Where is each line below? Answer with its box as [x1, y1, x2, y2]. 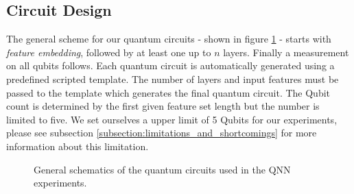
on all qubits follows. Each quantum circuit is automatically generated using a [6, 58, 335, 73]
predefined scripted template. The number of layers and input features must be [6, 71, 339, 86]
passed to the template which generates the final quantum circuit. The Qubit [6, 85, 331, 99]
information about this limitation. [6, 138, 149, 153]
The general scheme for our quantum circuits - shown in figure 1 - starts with [6, 32, 331, 46]
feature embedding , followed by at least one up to [6, 45, 211, 59]
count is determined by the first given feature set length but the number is [6, 99, 320, 113]
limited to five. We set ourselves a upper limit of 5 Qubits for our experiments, [6, 112, 338, 126]
